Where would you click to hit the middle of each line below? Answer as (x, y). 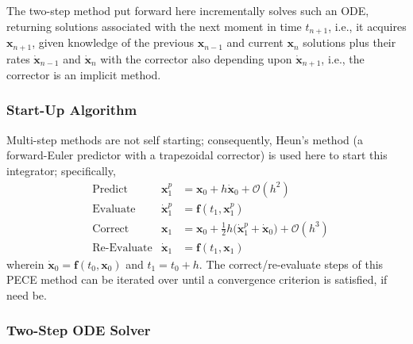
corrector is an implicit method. (84, 74)
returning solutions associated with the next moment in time (154, 26)
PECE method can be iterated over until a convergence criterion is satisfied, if (197, 279)
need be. (27, 294)
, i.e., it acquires (367, 26)
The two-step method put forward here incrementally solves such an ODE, (188, 10)
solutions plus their (349, 42)
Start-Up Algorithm (72, 110)
